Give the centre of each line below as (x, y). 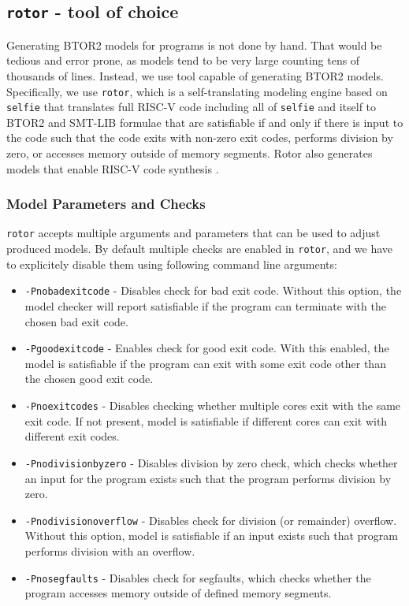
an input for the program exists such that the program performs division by (208, 478)
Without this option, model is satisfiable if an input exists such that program (211, 535)
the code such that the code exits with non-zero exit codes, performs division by (200, 138)
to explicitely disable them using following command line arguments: (172, 264)
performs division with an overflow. (110, 551)
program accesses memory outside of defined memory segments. (178, 593)
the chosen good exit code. (89, 379)
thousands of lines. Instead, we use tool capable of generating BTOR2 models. (195, 75)
